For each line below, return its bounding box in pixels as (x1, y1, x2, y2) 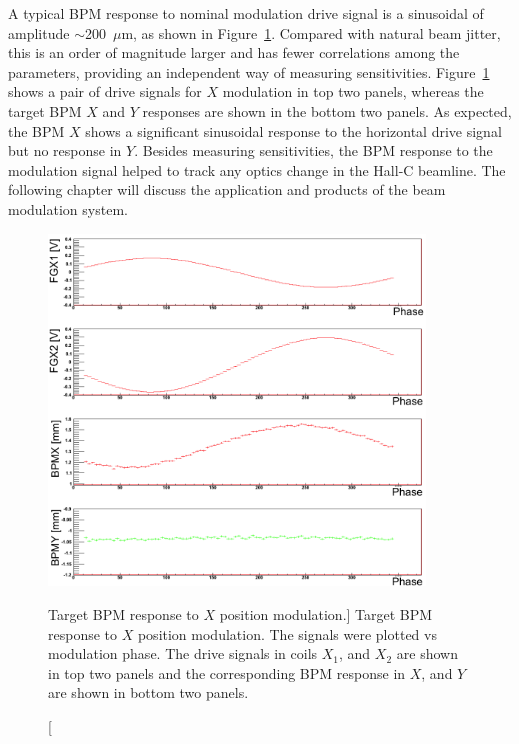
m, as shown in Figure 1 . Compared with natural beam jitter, (121, 22, 501, 43)
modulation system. (8, 198, 128, 219)
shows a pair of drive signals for (8, 81, 202, 102)
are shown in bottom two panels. (48, 682, 249, 703)
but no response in (8, 140, 122, 161)
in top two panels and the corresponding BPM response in (48, 662, 406, 683)
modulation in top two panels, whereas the (222, 81, 484, 102)
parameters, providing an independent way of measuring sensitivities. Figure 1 (8, 61, 490, 82)
